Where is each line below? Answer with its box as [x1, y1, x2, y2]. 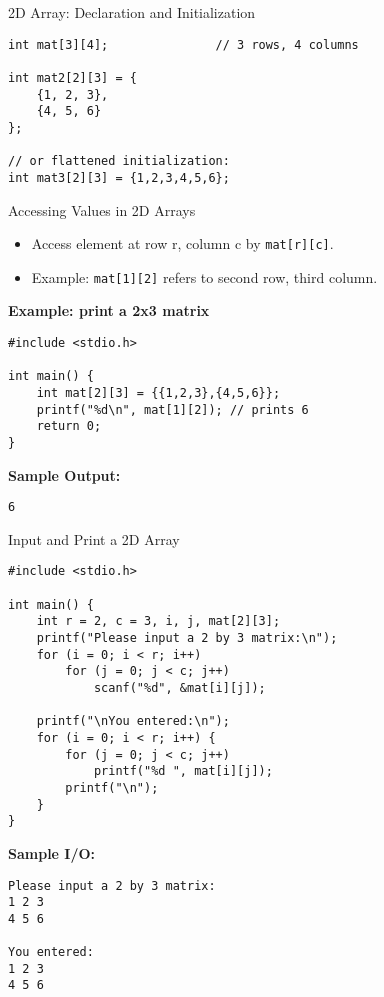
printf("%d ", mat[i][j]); [93, 764, 273, 779]
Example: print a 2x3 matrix [8, 300, 210, 321]
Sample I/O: [8, 842, 96, 863]
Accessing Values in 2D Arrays [8, 199, 196, 220]
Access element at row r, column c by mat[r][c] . [31, 233, 334, 254]
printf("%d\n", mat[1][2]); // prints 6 [36, 402, 309, 417]
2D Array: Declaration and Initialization [8, 2, 256, 22]
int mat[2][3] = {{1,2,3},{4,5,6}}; [36, 385, 281, 400]
